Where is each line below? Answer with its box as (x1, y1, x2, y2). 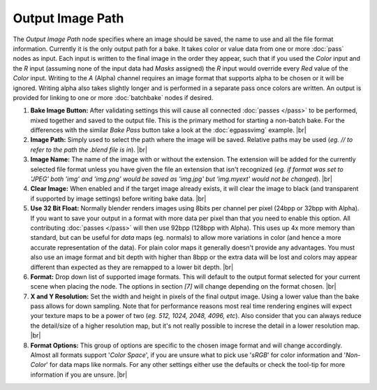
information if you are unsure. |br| (30, 370, 128, 379)
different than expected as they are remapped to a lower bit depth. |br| (30, 263, 234, 271)
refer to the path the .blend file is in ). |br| (30, 145, 148, 154)
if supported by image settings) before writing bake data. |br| (30, 194, 207, 203)
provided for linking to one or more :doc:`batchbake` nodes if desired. (13, 93, 214, 101)
